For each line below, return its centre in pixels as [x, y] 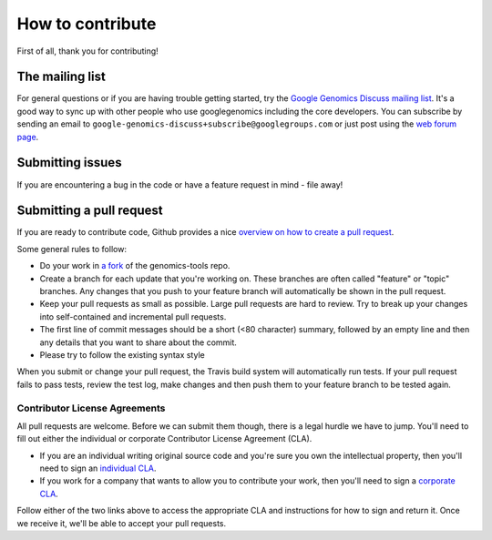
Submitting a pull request [90, 211]
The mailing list [61, 77]
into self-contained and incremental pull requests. [133, 316]
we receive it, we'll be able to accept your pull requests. [122, 523]
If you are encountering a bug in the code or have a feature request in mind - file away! [180, 184]
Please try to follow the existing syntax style [122, 354]
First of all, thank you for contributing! [87, 51]
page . [28, 137]
